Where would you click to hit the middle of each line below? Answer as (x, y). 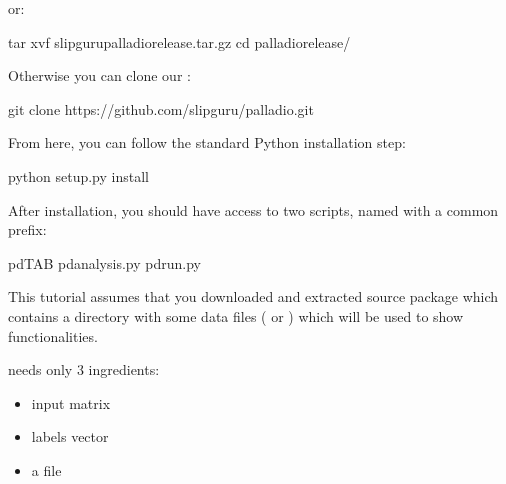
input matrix (71, 402)
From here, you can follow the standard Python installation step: (207, 142)
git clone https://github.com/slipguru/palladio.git (161, 108)
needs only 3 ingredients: (84, 369)
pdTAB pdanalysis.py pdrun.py (104, 262)
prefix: (27, 229)
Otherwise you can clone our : (99, 75)
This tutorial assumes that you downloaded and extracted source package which (253, 296)
